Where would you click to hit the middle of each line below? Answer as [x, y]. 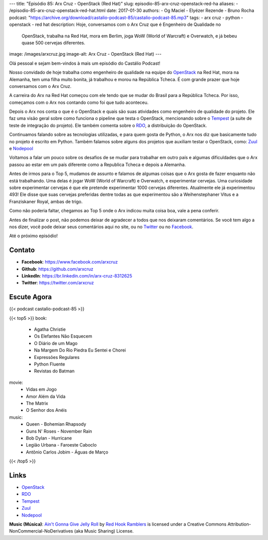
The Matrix [37, 403]
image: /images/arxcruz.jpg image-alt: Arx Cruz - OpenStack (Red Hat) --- [85, 54]
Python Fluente [50, 364]
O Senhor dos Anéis [46, 410]
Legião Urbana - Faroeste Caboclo [61, 445]
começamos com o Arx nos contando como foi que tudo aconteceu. [79, 102]
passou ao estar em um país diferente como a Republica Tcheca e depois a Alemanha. [98, 165]
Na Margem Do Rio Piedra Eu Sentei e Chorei [80, 350]
